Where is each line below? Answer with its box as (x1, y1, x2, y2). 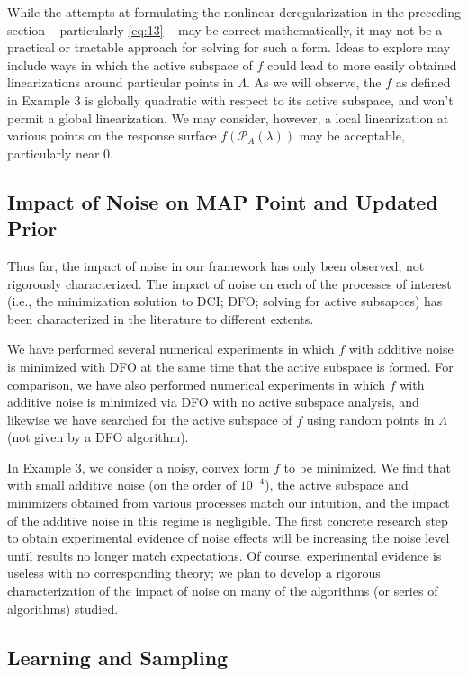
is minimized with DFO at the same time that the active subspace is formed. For (7, 356, 454, 375)
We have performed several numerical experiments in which (7, 339, 335, 358)
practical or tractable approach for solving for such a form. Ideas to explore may (7, 38, 451, 57)
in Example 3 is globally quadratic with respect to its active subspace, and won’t (7, 90, 454, 109)
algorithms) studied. (7, 599, 119, 617)
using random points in (306, 410, 435, 428)
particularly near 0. (7, 143, 113, 162)
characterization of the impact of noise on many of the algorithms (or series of (7, 581, 438, 600)
